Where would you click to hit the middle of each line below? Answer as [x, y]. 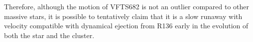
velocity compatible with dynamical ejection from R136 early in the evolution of [126, 26]
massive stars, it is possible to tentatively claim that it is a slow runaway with [123, 16]
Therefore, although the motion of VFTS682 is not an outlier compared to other [127, 6]
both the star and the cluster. [49, 35]
